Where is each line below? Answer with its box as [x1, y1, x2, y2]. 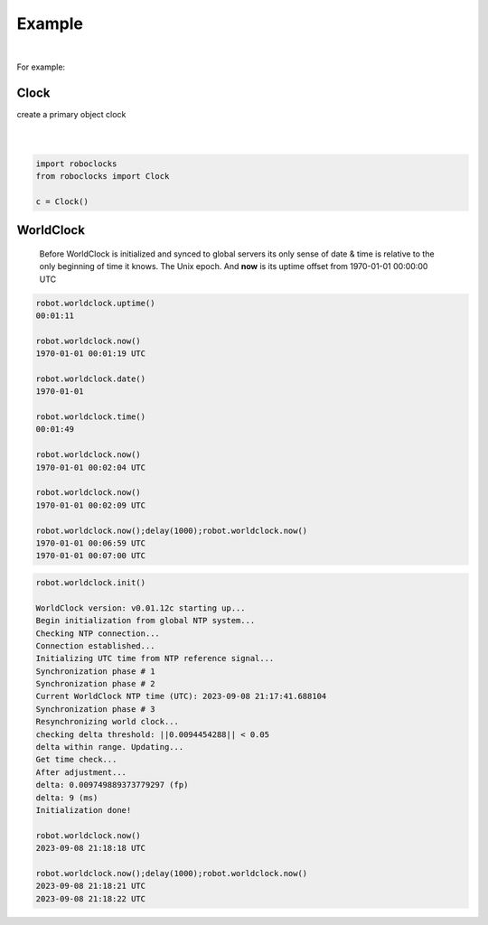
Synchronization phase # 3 [35, 704, 155, 714]
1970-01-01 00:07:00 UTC [35, 551, 146, 561]
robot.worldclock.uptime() [35, 298, 155, 308]
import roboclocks [35, 158, 117, 169]
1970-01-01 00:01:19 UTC [35, 349, 146, 359]
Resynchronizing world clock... [35, 716, 180, 727]
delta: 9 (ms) [35, 792, 99, 803]
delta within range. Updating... [35, 742, 184, 752]
